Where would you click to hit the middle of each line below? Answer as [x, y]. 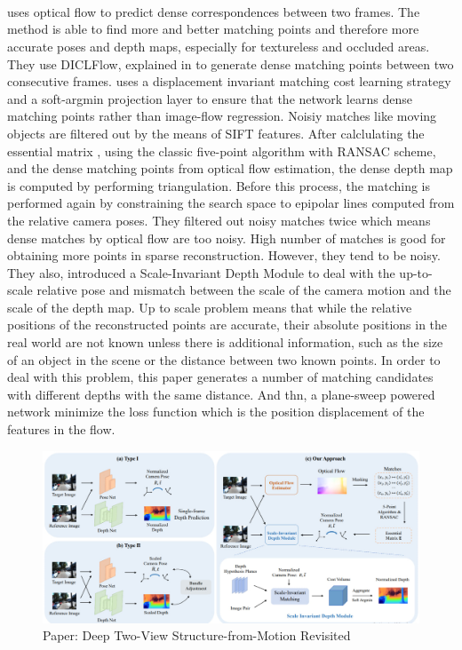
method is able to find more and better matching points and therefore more [213, 29]
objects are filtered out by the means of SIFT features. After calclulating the [216, 133]
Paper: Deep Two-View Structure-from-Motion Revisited [197, 635]
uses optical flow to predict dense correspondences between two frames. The [214, 11]
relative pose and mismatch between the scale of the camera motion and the [244, 290]
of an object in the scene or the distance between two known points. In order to [224, 359]
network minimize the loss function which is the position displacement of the [216, 412]
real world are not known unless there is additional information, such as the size [225, 342]
